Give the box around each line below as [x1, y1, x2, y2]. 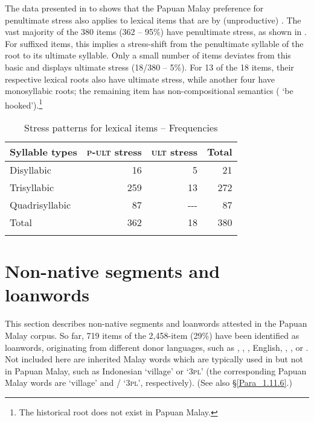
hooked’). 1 [5, 96, 43, 111]
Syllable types [10, 145, 77, 159]
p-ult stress [86, 145, 142, 159]
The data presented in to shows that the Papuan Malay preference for [5, 2, 264, 14]
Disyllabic [10, 163, 51, 177]
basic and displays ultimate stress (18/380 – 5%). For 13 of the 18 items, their [5, 60, 294, 73]
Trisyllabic [10, 180, 54, 194]
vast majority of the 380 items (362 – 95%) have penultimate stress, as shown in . [5, 25, 307, 38]
